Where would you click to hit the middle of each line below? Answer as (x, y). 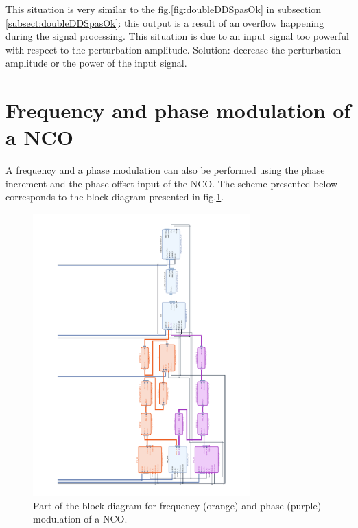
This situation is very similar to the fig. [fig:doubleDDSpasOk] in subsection (163, 9)
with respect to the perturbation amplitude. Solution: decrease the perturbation (174, 49)
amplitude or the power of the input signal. (96, 63)
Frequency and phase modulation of (178, 110)
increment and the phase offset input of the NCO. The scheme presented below (172, 183)
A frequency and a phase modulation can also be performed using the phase (165, 170)
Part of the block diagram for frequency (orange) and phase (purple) (177, 505)
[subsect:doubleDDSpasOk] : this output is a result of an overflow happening (165, 22)
